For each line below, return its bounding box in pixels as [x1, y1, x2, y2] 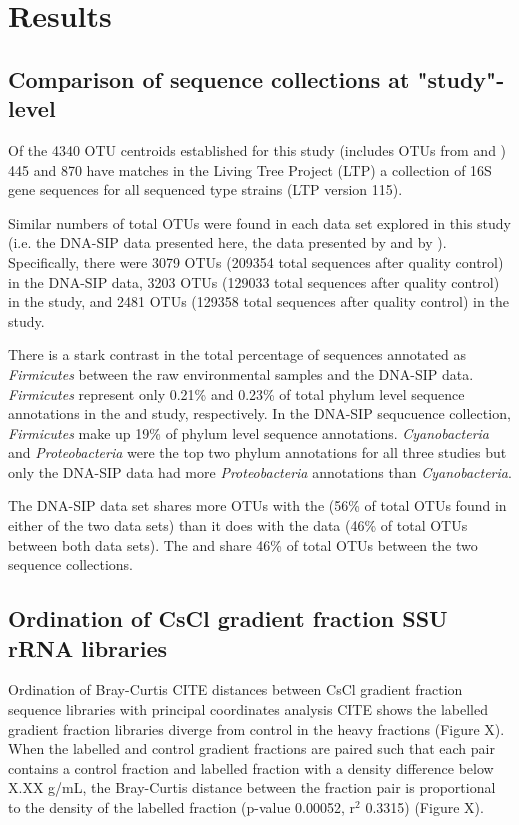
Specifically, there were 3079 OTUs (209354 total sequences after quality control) [8, 251, 504, 272]
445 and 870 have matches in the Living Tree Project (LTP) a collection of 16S [8, 159, 492, 180]
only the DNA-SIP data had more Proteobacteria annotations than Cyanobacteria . [8, 461, 512, 482]
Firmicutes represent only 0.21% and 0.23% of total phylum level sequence [8, 383, 465, 404]
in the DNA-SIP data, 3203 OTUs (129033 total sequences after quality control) [8, 271, 500, 292]
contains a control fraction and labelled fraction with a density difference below [8, 757, 494, 778]
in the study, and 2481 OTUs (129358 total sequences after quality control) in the [8, 291, 509, 312]
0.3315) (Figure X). [365, 797, 484, 817]
